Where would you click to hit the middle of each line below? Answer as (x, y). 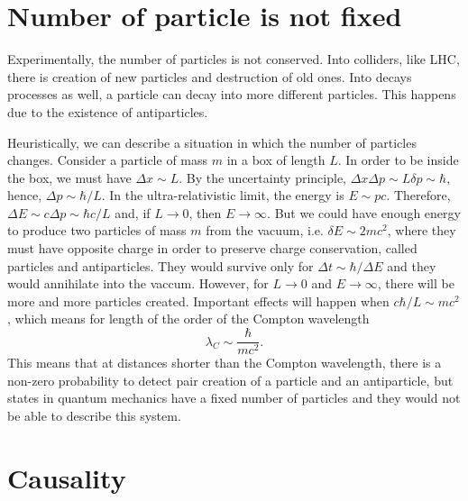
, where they (422, 230)
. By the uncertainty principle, (262, 177)
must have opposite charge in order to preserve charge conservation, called (212, 248)
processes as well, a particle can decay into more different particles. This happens (232, 94)
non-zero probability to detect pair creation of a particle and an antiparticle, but (230, 380)
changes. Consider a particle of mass (108, 160)
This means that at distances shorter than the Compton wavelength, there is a (225, 363)
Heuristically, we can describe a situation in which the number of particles (212, 142)
